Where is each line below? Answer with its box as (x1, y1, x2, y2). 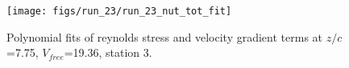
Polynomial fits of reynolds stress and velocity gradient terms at (6, 28, 323, 45)
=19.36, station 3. (64, 44, 152, 61)
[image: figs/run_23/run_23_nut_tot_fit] (6, 6, 232, 17)
